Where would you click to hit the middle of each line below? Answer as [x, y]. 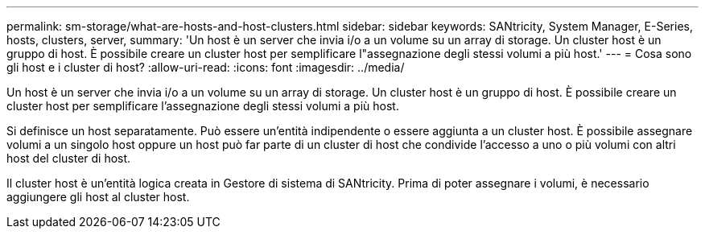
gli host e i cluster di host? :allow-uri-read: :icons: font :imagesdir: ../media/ [206, 67]
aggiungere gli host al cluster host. [98, 197]
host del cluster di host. [69, 158]
